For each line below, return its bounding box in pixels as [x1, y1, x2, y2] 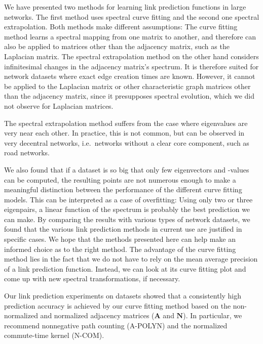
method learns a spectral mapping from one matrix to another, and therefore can [4, 31, 256, 41]
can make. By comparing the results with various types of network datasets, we [4, 213, 250, 224]
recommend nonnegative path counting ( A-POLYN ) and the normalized [4, 320, 228, 330]
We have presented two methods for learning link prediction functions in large [4, 2, 246, 12]
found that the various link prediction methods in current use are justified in [4, 224, 242, 234]
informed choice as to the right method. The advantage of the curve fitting [4, 243, 236, 254]
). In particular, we [183, 310, 242, 321]
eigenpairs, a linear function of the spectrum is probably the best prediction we [4, 204, 250, 214]
